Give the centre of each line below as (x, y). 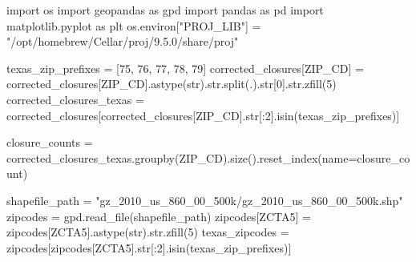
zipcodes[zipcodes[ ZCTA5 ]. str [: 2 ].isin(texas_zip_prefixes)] (149, 247)
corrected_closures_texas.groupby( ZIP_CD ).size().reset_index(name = (182, 157)
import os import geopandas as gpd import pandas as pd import (165, 10)
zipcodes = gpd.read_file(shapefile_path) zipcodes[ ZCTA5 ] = (159, 216)
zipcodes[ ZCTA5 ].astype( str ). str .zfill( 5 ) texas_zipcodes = (148, 232)
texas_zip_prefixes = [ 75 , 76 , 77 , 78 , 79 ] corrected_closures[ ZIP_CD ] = (185, 68)
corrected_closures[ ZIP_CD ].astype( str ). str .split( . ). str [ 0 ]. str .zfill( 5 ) (172, 84)
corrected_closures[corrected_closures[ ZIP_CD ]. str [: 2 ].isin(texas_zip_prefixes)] (203, 115)
